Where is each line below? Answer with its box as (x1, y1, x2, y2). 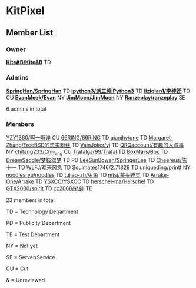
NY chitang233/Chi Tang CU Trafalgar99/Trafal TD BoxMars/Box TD (6, 148, 168, 157)
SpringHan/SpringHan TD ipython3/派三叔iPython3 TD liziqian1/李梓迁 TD (6, 87, 190, 95)
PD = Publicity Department (6, 220, 71, 227)
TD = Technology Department (6, 208, 78, 216)
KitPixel (6, 4, 45, 18)
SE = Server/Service (6, 254, 55, 261)
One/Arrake (6, 178, 34, 185)
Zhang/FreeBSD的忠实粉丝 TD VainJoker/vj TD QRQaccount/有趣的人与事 (6, 141, 184, 148)
